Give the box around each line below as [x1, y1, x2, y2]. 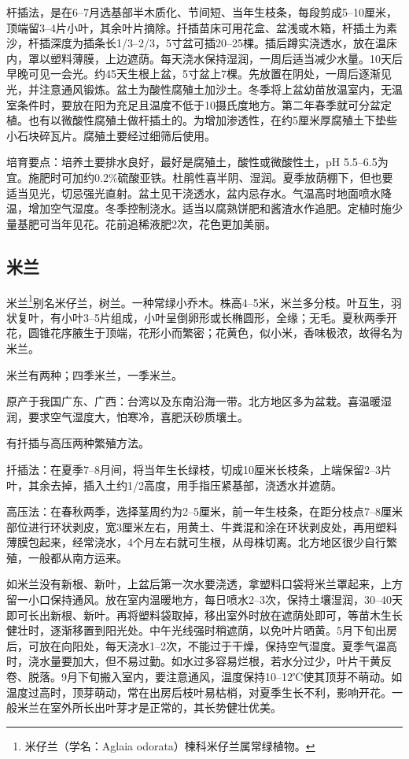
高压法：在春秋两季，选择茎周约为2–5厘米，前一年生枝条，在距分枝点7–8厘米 [6, 503, 403, 520]
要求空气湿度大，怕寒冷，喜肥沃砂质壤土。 [28, 408, 249, 424]
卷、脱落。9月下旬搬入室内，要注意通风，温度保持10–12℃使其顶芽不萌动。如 [6, 668, 403, 685]
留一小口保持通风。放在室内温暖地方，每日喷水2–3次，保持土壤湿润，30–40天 [6, 591, 403, 608]
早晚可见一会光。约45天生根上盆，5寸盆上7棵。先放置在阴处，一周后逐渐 [6, 65, 381, 82]
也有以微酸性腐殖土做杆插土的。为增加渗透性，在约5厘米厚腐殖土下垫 [28, 112, 386, 128]
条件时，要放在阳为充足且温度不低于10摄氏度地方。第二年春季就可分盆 [17, 96, 381, 113]
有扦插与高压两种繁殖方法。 [6, 435, 149, 451]
